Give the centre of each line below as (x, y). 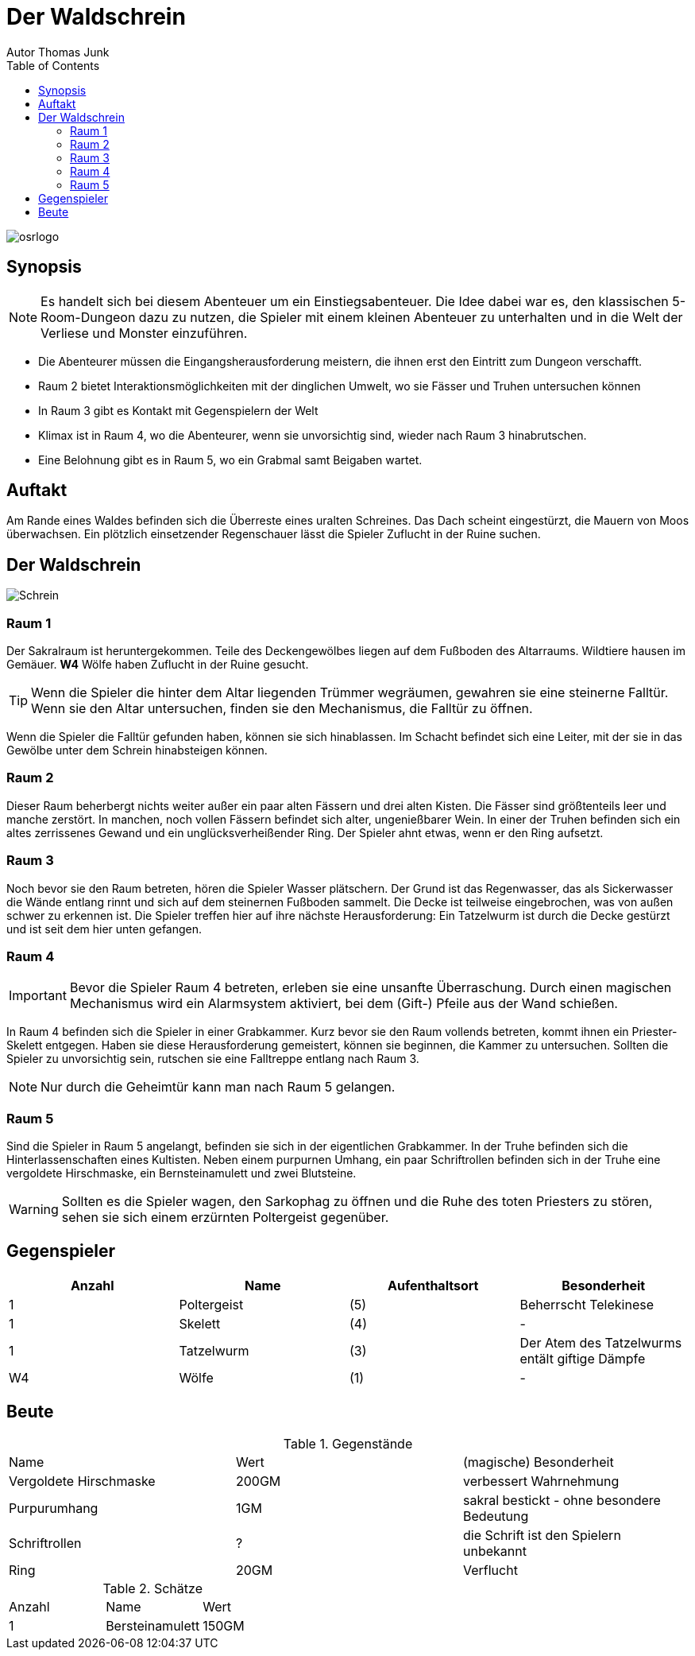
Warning (34, 1210)
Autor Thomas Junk (58, 52)
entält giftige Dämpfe (583, 1358)
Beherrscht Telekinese (587, 1304)
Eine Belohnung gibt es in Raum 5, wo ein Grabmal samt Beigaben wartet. (230, 460)
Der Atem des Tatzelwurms (601, 1342)
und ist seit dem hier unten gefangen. (104, 929)
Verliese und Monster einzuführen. (144, 333)
